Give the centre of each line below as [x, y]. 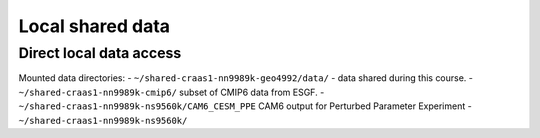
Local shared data [94, 26]
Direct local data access [100, 53]
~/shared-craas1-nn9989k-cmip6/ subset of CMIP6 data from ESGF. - [171, 92]
